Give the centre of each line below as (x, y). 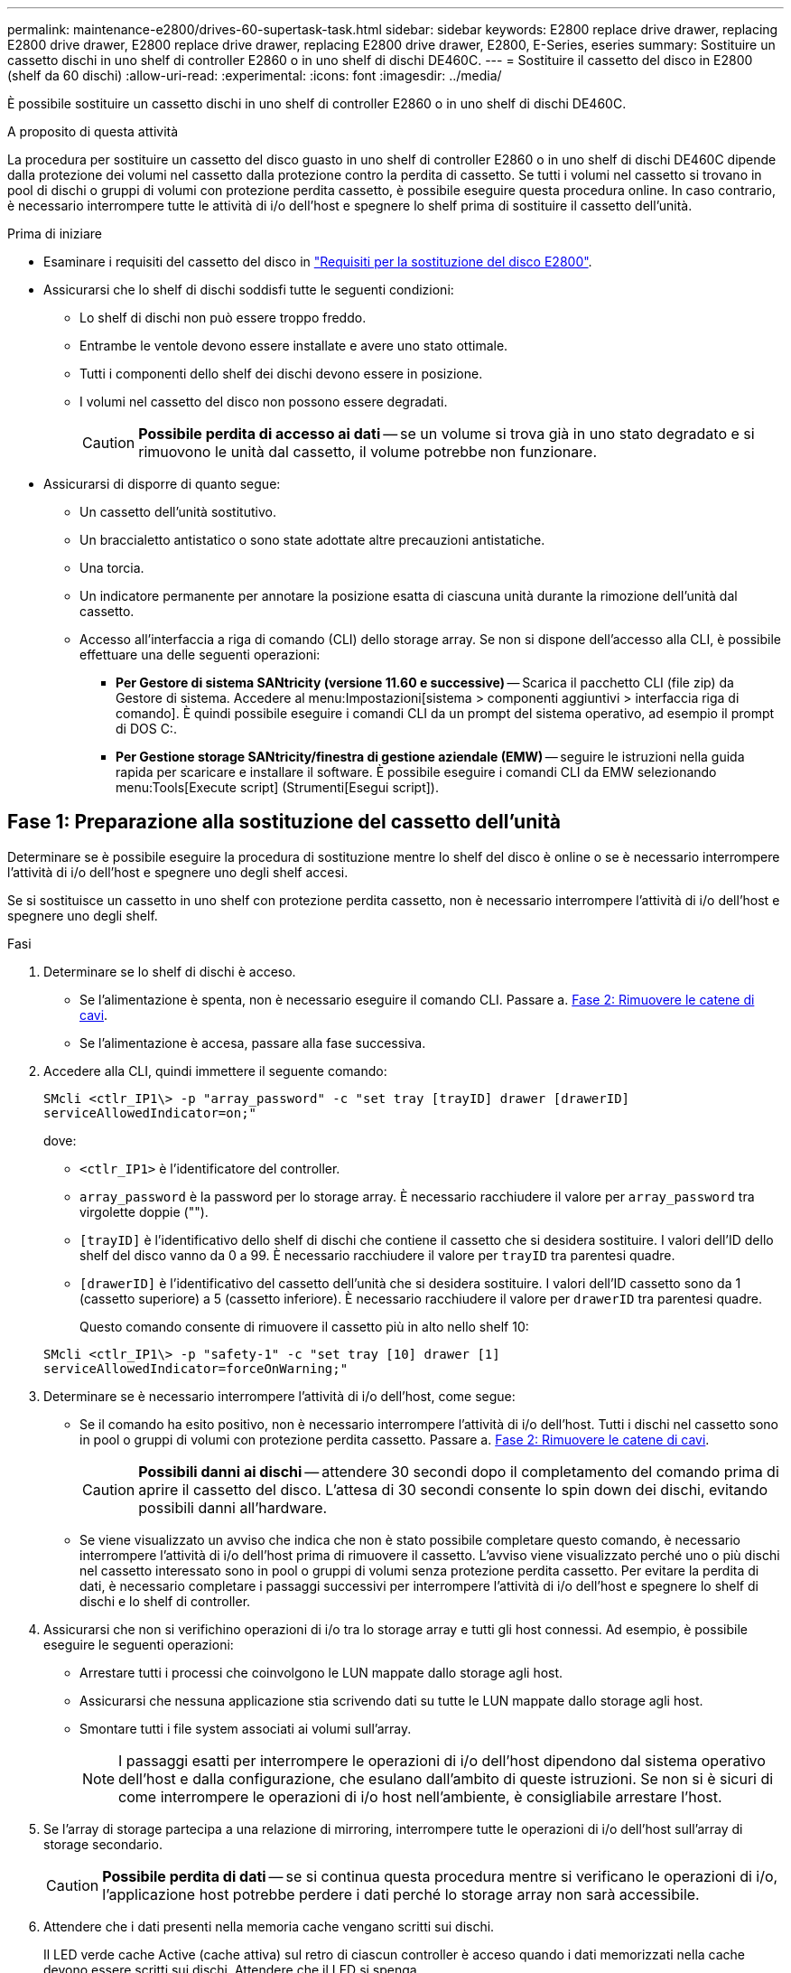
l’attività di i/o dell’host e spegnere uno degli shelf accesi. (178, 872)
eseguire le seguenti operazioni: (139, 1644)
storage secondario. (103, 1844)
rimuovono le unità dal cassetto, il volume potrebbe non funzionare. (368, 452)
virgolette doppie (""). (144, 1211)
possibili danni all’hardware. (233, 1507)
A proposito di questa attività (93, 131)
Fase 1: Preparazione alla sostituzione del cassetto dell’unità (284, 822)
